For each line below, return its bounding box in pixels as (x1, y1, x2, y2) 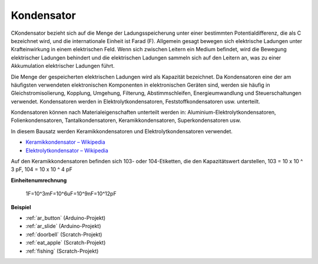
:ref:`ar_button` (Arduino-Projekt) (25, 214, 106, 221)
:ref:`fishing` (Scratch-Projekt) (25, 247, 99, 255)
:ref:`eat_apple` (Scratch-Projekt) (25, 239, 106, 246)
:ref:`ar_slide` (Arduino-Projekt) (25, 223, 101, 230)
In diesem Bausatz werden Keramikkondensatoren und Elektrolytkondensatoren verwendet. (11, 127, 233, 135)
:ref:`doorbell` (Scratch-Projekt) (25, 230, 102, 238)
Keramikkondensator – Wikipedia (25, 138, 105, 146)
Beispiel (11, 203, 31, 210)
